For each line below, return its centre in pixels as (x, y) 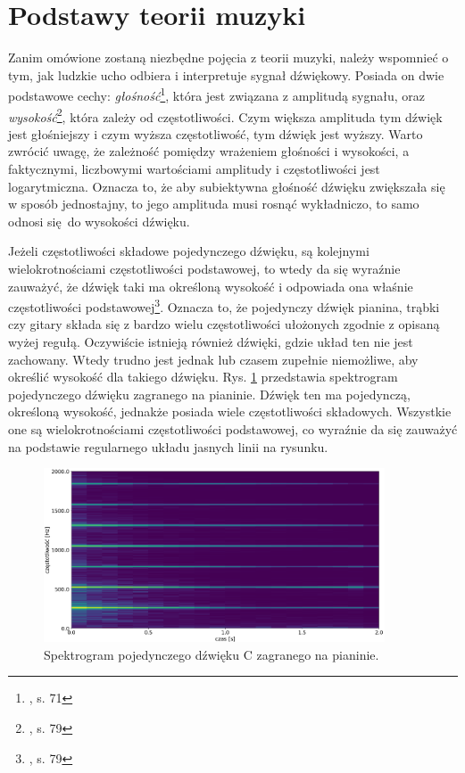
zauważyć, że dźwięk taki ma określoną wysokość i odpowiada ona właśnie (211, 286)
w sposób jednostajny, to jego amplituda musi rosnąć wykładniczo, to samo (214, 204)
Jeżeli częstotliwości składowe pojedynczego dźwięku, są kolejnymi (189, 251)
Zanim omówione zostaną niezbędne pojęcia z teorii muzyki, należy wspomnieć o (228, 58)
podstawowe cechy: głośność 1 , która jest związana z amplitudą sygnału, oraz (217, 94)
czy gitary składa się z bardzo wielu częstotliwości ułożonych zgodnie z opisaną (224, 324)
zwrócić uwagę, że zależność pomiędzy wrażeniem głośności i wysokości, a (209, 151)
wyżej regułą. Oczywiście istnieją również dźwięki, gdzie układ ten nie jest (211, 341)
